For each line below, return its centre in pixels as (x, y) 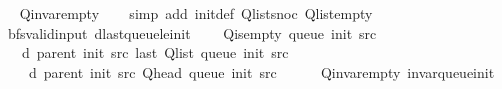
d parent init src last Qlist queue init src (155, 52)
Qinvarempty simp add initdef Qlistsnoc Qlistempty (196, 13)
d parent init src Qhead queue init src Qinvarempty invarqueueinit (261, 71)
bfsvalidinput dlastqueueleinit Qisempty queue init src (192, 32)
